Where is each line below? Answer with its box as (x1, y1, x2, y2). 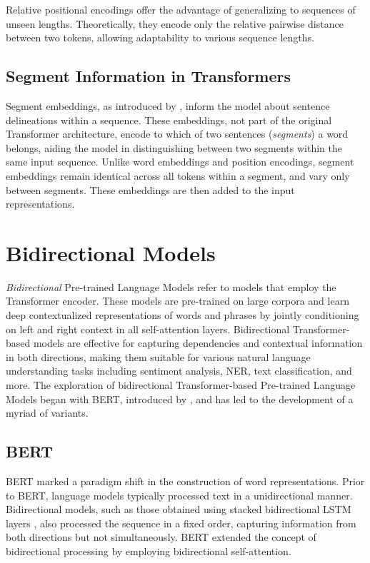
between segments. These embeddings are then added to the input (6, 182, 295, 197)
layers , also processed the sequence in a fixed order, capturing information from (6, 515, 356, 530)
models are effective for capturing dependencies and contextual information (33, 335, 363, 350)
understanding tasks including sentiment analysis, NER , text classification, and (6, 363, 352, 378)
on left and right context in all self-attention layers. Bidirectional (6, 321, 290, 336)
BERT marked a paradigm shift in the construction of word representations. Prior (6, 474, 365, 488)
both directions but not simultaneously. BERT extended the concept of (6, 529, 316, 544)
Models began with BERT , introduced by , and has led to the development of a (6, 391, 354, 406)
